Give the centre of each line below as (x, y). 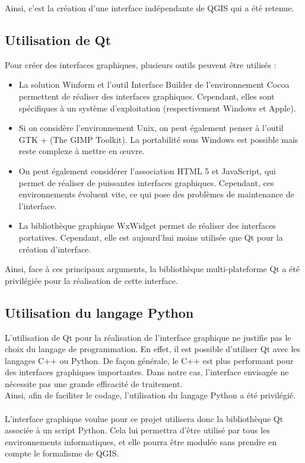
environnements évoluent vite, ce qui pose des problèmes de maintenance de (156, 194)
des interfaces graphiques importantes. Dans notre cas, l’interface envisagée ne (147, 372)
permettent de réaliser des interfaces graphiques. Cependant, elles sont (147, 96)
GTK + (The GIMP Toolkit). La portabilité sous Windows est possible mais (158, 139)
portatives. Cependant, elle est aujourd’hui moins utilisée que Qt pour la (151, 237)
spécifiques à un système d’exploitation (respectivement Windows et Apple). (157, 108)
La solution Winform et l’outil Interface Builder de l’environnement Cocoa (154, 84)
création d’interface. (55, 249)
